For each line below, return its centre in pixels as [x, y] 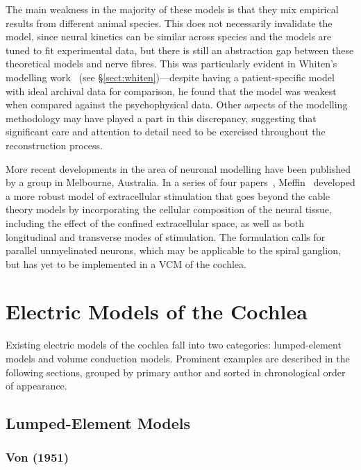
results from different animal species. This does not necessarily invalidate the [169, 23]
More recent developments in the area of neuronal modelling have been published [178, 168]
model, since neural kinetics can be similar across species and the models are [169, 36]
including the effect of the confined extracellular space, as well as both [155, 223]
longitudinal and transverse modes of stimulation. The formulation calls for [166, 236]
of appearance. [36, 386]
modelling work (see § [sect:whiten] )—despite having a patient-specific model [170, 77]
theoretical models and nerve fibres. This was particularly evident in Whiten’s [171, 64]
